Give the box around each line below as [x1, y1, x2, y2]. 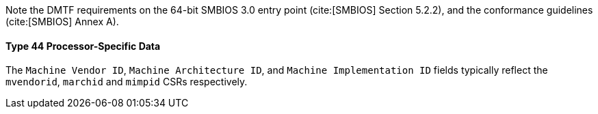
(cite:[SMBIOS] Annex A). [5, 16, 119, 27]
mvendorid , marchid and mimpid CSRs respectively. [5, 76, 248, 88]
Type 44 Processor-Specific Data [5, 40, 161, 52]
